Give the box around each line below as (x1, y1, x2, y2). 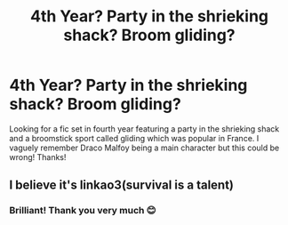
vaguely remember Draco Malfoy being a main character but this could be (9, 142, 280, 153)
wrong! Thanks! (9, 151, 67, 162)
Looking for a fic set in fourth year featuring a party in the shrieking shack (9, 123, 280, 134)
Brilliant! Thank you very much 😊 (9, 205, 156, 217)
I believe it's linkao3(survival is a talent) (9, 178, 234, 193)
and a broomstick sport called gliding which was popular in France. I (9, 133, 260, 143)
